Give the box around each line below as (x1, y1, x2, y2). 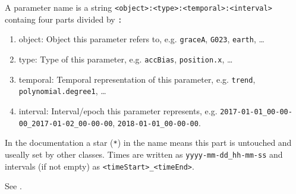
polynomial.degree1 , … (18, 85, 106, 97)
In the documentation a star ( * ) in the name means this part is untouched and (5, 136, 292, 149)
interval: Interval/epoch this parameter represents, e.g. (18, 104, 218, 117)
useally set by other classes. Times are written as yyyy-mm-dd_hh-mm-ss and (5, 148, 283, 160)
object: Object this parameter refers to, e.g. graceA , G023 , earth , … (18, 33, 264, 45)
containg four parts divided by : (5, 12, 122, 25)
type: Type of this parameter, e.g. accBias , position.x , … (18, 52, 233, 65)
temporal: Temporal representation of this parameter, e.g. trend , (18, 73, 256, 85)
